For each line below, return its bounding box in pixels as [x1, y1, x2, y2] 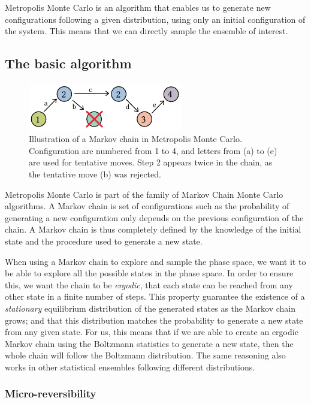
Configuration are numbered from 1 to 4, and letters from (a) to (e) [29, 144, 277, 156]
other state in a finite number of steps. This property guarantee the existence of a [5, 290, 305, 303]
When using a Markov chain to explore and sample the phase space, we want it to [5, 255, 306, 267]
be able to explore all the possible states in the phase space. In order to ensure [5, 267, 294, 279]
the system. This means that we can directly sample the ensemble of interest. [5, 25, 288, 37]
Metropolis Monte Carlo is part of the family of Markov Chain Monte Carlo [5, 188, 283, 200]
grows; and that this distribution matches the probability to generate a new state [5, 313, 303, 326]
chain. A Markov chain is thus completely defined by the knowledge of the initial [5, 223, 301, 236]
